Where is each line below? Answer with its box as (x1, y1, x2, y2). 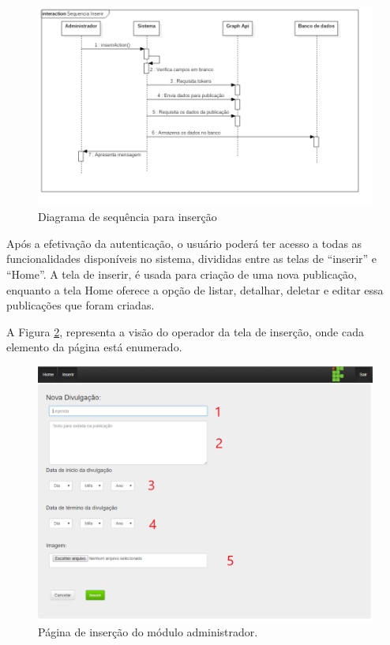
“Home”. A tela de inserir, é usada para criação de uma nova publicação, (6, 265, 357, 282)
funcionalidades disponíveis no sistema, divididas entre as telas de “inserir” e (6, 250, 377, 267)
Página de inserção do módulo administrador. (38, 623, 258, 639)
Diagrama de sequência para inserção (38, 208, 217, 225)
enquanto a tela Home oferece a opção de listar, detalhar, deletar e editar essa (6, 281, 384, 298)
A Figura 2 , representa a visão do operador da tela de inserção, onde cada (6, 323, 364, 339)
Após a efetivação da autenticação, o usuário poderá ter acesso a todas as (6, 234, 362, 251)
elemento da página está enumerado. (6, 339, 182, 355)
